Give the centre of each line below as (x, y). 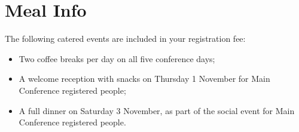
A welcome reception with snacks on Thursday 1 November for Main (144, 79)
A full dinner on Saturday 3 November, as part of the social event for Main (157, 110)
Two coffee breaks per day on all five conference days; (117, 58)
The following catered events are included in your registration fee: (125, 39)
